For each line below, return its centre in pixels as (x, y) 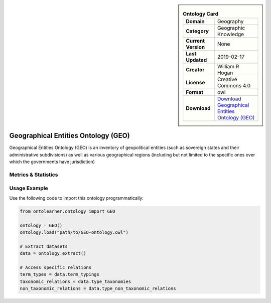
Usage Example (29, 188)
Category (197, 31)
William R (228, 67)
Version (195, 47)
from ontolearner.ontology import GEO (67, 211)
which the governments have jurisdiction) (52, 162)
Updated (196, 60)
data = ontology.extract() (53, 254)
